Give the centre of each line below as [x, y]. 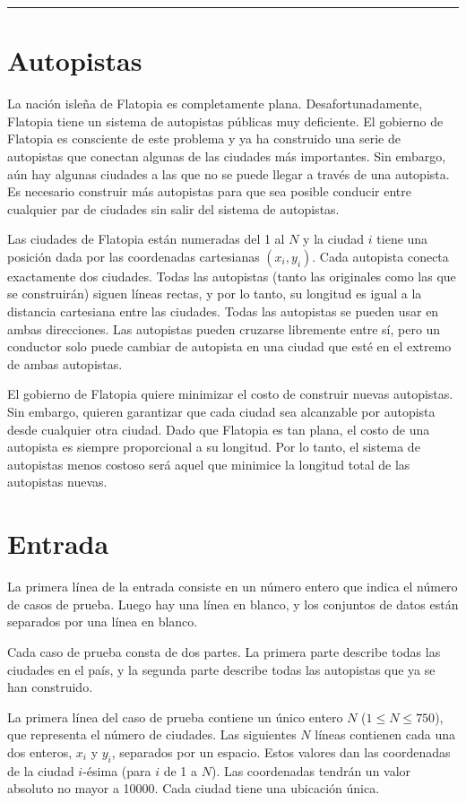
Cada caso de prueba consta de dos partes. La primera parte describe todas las [224, 651]
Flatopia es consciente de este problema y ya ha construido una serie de [204, 138]
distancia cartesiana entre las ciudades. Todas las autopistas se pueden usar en [223, 311]
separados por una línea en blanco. [103, 622]
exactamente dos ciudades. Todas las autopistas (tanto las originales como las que [232, 276]
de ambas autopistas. [65, 363]
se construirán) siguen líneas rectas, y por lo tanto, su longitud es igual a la [215, 294]
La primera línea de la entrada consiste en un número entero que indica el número [233, 587]
